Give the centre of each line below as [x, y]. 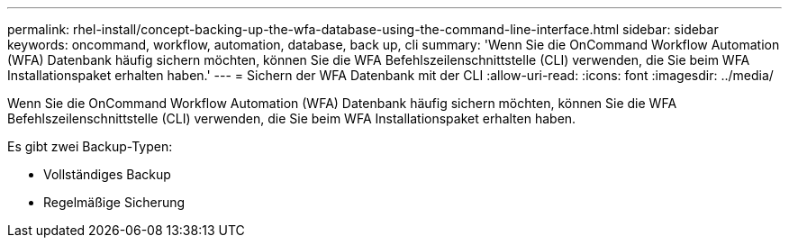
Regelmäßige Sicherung [114, 202]
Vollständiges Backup [107, 174]
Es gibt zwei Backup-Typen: [90, 146]
